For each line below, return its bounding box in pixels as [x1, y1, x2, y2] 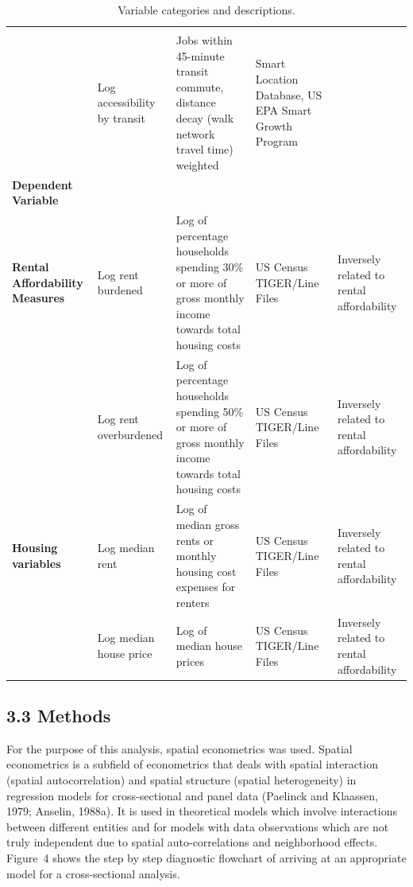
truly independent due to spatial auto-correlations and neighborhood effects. [6, 834, 378, 850]
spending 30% [176, 258, 244, 274]
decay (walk [176, 110, 234, 126]
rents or [176, 531, 214, 548]
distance [176, 94, 216, 111]
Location [255, 71, 299, 88]
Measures [12, 290, 65, 306]
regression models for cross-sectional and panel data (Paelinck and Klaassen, [6, 787, 379, 803]
